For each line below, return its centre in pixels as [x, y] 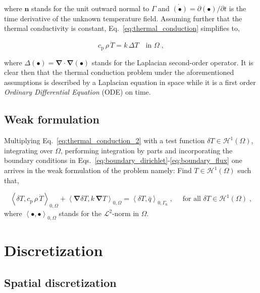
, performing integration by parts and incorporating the [147, 150]
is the [238, 8]
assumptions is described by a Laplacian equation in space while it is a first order [130, 82]
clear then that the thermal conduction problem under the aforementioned [119, 72]
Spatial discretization [60, 282]
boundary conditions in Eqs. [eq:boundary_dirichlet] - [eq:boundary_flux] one [123, 160]
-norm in [126, 213]
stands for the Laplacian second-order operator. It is [172, 62]
